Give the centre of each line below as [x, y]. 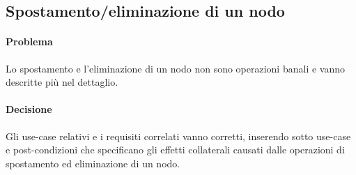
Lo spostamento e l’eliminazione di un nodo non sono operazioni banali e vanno [175, 68]
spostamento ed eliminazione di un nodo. [93, 163]
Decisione [29, 109]
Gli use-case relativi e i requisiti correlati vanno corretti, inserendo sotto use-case [178, 136]
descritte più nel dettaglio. [62, 82]
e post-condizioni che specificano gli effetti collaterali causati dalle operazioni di [175, 150]
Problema [29, 41]
